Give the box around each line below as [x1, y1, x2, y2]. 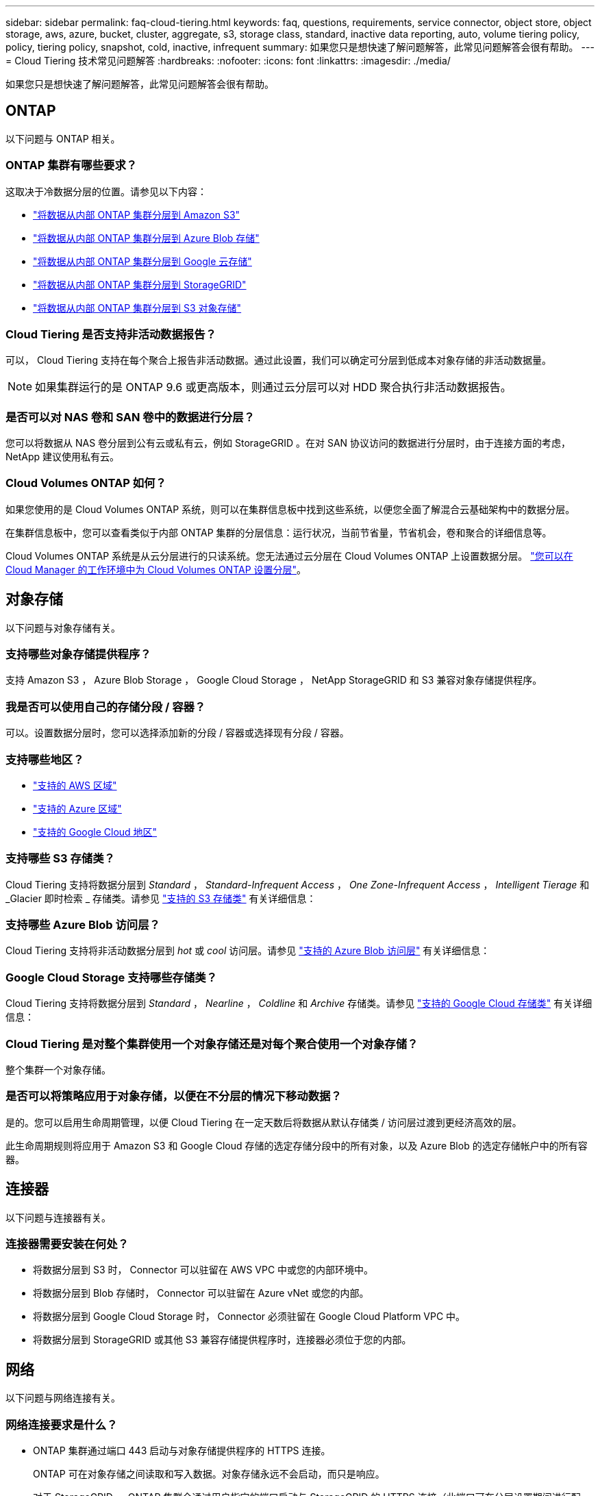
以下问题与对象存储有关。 [5, 621, 121, 634]
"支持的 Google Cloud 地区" [33, 825, 158, 838]
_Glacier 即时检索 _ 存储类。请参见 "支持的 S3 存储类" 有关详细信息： [5, 892, 316, 904]
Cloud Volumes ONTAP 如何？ [5, 476, 166, 490]
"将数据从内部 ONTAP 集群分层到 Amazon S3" [33, 208, 240, 221]
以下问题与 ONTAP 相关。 [5, 132, 121, 145]
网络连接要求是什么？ [5, 1417, 118, 1432]
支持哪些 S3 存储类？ [5, 851, 115, 866]
